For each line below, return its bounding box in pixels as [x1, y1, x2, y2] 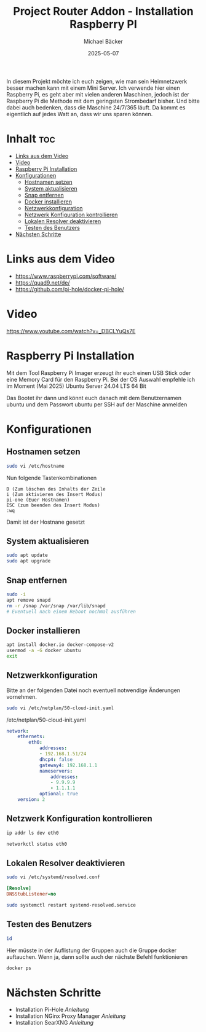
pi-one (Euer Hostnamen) [6, 497, 70, 503]
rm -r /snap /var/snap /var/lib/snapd [6, 602, 106, 609]
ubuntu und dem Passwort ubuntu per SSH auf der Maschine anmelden [6, 401, 188, 408]
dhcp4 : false [39, 756, 73, 763]
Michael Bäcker [84, 37, 123, 45]
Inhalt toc [6, 132, 55, 146]
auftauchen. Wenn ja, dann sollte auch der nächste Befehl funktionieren [6, 953, 188, 960]
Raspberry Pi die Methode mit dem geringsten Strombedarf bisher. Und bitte [6, 97, 200, 104]
